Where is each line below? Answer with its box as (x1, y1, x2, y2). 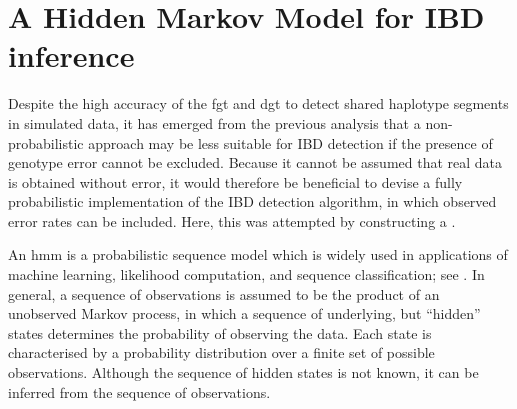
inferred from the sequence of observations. (8, 381, 271, 402)
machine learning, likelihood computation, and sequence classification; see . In (8, 264, 485, 285)
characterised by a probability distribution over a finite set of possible (8, 342, 435, 363)
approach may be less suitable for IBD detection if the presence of (88, 132, 493, 153)
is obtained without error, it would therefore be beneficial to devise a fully (8, 171, 463, 192)
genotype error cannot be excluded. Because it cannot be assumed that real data (8, 152, 503, 173)
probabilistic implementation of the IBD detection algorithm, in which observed (8, 191, 497, 212)
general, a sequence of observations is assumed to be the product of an (8, 283, 440, 304)
